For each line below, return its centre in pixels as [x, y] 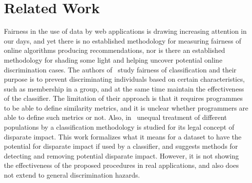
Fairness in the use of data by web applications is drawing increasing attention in [126, 31]
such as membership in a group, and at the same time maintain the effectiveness [124, 88]
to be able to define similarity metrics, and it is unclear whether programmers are [126, 107]
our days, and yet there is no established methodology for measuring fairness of [123, 40]
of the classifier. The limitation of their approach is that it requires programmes [124, 98]
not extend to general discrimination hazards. [72, 175]
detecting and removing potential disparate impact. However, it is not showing [122, 155]
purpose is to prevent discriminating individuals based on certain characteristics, [125, 79]
